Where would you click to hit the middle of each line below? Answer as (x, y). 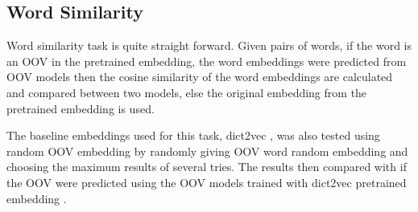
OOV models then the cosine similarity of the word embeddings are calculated (200, 77)
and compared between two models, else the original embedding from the (187, 92)
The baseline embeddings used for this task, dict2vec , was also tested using (193, 135)
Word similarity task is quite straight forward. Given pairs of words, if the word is (209, 45)
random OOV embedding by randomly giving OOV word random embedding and (207, 151)
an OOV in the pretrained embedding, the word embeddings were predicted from (207, 61)
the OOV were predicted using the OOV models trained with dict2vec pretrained (207, 182)
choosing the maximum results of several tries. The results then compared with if (207, 167)
